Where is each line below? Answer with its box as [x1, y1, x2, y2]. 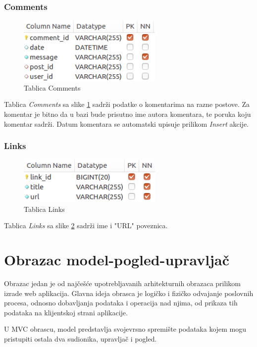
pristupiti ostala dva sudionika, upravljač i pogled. [4, 333, 157, 344]
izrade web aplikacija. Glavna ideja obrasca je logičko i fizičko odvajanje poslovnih [4, 288, 254, 298]
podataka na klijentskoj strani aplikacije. [4, 307, 128, 317]
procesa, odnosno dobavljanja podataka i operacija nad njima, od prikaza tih [4, 297, 238, 308]
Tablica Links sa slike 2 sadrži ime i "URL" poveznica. [4, 220, 168, 231]
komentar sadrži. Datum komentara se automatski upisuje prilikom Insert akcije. [4, 118, 249, 129]
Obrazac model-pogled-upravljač [4, 249, 229, 270]
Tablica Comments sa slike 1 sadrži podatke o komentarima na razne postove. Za [4, 99, 250, 109]
